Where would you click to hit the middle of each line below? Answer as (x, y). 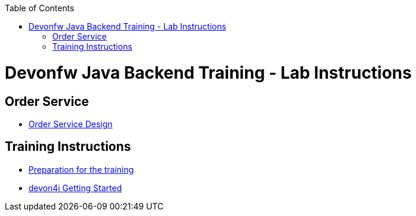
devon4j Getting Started (75, 188)
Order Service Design (71, 124)
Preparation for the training (81, 169)
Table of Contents (40, 8)
